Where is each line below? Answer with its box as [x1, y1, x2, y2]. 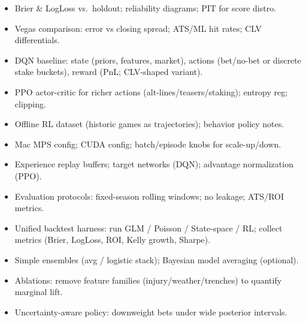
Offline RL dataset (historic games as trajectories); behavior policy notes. [14, 118, 284, 130]
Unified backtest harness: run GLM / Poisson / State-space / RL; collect [14, 221, 283, 234]
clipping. [14, 97, 46, 110]
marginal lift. [14, 285, 63, 298]
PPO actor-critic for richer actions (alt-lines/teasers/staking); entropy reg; [14, 85, 288, 98]
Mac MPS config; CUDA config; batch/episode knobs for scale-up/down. [14, 137, 281, 150]
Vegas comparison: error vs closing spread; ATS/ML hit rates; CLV [14, 22, 262, 34]
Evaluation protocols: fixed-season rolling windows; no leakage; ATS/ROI [14, 189, 284, 202]
